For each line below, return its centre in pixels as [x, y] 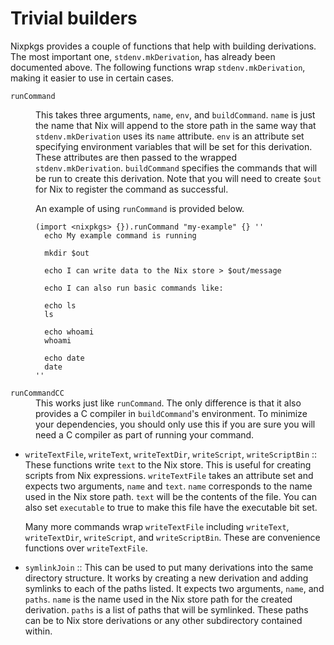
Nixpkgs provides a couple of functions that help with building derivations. [163, 46]
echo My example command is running [120, 235]
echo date [64, 358]
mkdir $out [67, 253]
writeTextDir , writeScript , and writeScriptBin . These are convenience [172, 537]
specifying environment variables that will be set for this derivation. [174, 146]
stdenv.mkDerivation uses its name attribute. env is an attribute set [170, 136]
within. [38, 631]
